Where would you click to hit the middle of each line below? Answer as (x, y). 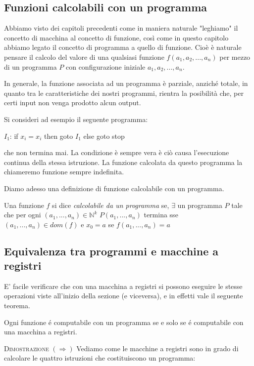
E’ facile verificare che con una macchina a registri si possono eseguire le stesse (123, 286)
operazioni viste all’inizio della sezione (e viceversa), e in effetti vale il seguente (124, 296)
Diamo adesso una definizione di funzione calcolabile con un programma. (114, 188)
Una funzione (24, 205)
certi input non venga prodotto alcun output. (73, 102)
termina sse (161, 215)
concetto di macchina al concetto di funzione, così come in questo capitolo (116, 37)
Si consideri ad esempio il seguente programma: (76, 119)
